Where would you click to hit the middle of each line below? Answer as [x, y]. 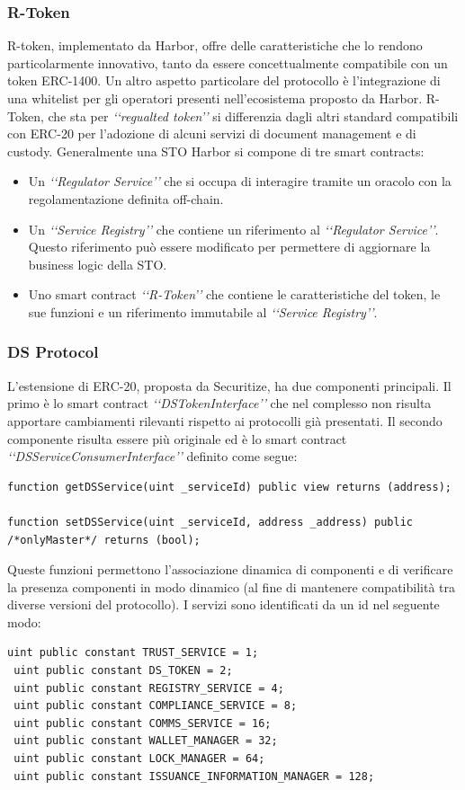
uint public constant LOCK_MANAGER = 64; [139, 759]
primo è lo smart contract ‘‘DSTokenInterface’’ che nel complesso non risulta [219, 403]
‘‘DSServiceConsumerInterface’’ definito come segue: [152, 456]
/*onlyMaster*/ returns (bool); [104, 540]
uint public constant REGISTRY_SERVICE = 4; [149, 688]
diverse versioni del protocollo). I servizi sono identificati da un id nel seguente [224, 604]
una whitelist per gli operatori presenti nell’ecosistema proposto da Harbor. [215, 98]
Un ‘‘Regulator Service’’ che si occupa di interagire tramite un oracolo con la [240, 181]
